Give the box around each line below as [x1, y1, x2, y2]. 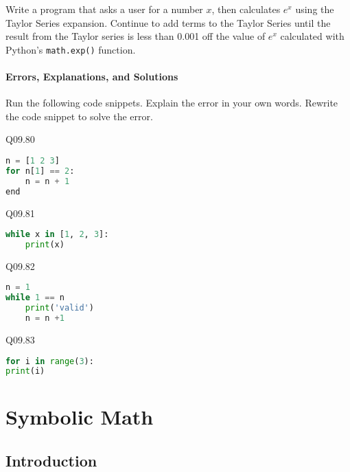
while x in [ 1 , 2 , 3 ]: [5, 229, 109, 240]
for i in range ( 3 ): [5, 356, 94, 366]
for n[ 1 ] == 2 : [5, 166, 75, 176]
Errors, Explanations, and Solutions [5, 69, 178, 84]
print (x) [25, 239, 65, 249]
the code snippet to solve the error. [5, 109, 153, 123]
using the [295, 2, 334, 16]
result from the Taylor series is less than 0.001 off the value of [5, 29, 266, 43]
